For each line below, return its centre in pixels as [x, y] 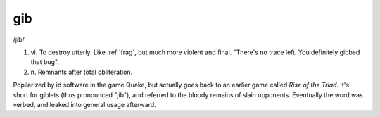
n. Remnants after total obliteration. [82, 72]
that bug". [45, 62]
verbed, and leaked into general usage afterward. [84, 104]
